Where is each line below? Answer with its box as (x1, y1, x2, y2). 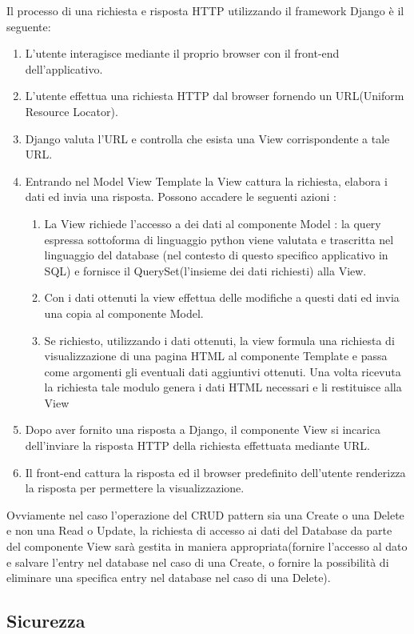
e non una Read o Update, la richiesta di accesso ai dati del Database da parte (6, 522, 392, 539)
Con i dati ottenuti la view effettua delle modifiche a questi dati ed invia (44, 289, 400, 306)
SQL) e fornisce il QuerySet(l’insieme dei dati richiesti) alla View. (44, 262, 367, 279)
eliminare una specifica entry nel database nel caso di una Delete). (6, 569, 331, 586)
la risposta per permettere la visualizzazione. (25, 480, 245, 496)
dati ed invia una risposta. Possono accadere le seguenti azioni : (25, 188, 336, 205)
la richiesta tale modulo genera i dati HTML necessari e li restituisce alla (44, 379, 402, 395)
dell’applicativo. (25, 60, 103, 77)
